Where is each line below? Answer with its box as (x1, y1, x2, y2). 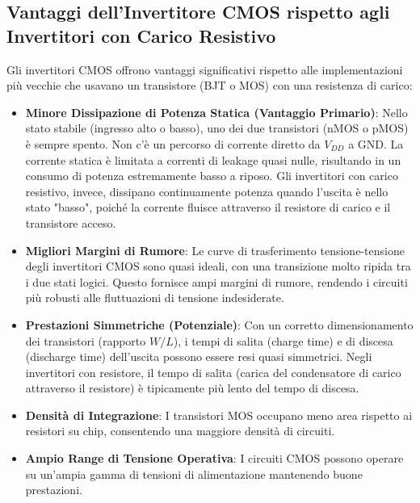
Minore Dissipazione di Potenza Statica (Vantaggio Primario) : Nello (25, 103, 408, 120)
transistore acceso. (25, 214, 116, 231)
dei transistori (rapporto (25, 332, 146, 349)
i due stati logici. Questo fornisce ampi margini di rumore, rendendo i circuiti (25, 273, 408, 290)
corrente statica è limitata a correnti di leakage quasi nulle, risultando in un (25, 151, 401, 168)
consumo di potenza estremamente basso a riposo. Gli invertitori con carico (25, 167, 398, 184)
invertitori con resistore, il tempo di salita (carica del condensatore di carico (25, 363, 401, 380)
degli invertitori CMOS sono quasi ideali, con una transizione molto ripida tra (25, 258, 411, 275)
